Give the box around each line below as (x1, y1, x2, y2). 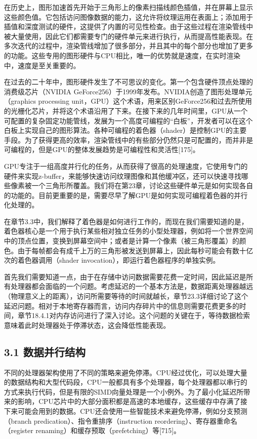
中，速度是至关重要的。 (4, 60, 80, 70)
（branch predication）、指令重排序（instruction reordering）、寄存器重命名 (4, 415, 238, 426)
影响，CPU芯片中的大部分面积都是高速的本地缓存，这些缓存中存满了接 (17, 396, 248, 406)
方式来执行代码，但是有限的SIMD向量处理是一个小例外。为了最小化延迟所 (4, 386, 244, 397)
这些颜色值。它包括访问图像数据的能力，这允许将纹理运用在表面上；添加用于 (4, 11, 253, 22)
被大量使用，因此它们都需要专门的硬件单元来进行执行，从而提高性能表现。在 (4, 31, 253, 41)
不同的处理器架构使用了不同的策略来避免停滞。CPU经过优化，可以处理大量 (4, 367, 248, 377)
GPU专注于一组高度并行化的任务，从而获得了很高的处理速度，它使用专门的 (4, 160, 248, 171)
